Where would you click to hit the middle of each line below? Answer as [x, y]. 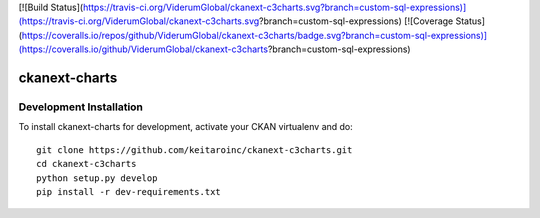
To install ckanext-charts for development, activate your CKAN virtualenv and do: [186, 127]
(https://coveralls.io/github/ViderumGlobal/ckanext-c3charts [143, 49]
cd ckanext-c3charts [86, 164]
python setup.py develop [97, 178]
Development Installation [81, 107]
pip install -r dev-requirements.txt [129, 191]
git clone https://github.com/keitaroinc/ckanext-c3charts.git [194, 149]
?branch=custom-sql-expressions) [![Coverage [356, 21]
